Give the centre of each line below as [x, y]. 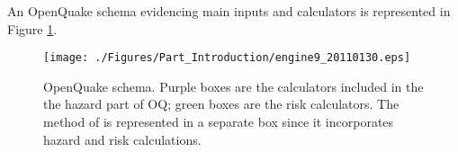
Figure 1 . [32, 28]
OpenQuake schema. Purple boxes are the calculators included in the [233, 86]
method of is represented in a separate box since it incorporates [219, 122]
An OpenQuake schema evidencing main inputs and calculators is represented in [229, 11]
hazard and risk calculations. [122, 139]
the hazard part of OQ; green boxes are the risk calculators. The [221, 104]
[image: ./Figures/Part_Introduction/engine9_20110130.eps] [227, 58]
